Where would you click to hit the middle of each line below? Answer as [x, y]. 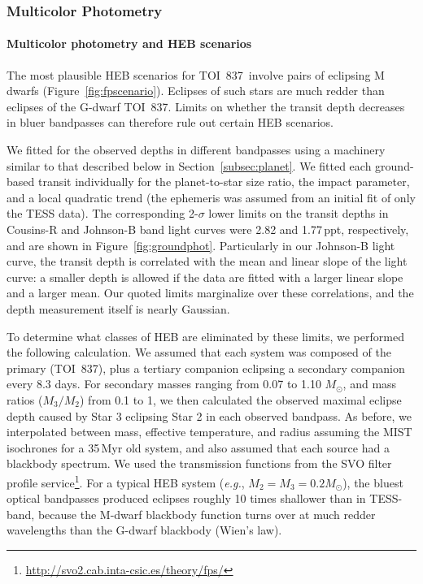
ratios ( [25, 399]
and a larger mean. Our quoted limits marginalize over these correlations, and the [210, 293]
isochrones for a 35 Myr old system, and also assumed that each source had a [198, 447]
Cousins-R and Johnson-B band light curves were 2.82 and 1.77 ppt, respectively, [208, 229]
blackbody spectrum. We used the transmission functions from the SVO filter [199, 463]
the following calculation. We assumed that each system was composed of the [199, 352]
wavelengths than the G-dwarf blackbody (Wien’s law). [144, 530]
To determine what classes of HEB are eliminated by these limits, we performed [205, 336]
